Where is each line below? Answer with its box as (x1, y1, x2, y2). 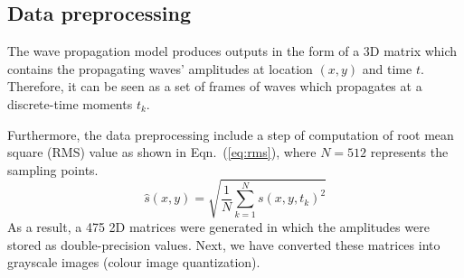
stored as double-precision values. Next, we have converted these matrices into (7, 235, 440, 254)
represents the (370, 143, 449, 162)
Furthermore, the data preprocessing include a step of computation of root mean (7, 125, 454, 144)
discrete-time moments (7, 94, 133, 113)
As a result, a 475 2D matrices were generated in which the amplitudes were (7, 217, 430, 236)
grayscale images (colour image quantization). (7, 253, 260, 272)
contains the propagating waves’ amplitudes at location (7, 59, 313, 78)
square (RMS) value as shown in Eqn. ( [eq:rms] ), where (7, 143, 317, 162)
